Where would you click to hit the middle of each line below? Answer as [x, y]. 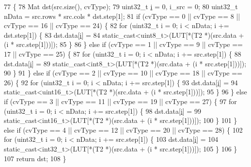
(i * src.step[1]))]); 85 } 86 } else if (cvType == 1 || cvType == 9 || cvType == [123, 44]
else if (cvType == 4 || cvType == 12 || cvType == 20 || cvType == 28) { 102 [123, 129]
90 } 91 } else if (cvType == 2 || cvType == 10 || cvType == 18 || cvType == [123, 73]
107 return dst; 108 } [35, 158]
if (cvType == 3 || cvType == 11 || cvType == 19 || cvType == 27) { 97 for [120, 101]
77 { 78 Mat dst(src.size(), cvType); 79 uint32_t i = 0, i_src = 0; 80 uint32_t [121, 6]
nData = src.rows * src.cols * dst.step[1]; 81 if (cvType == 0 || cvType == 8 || [122, 16]
